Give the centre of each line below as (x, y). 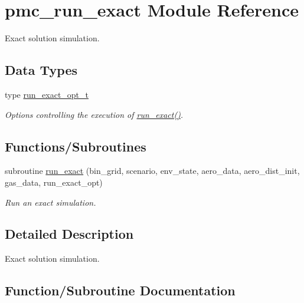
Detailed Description (69, 234)
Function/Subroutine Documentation (120, 290)
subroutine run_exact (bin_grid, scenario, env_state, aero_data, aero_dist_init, (152, 171)
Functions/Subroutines (76, 146)
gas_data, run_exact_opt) (54, 182)
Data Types (41, 70)
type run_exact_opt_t (47, 94)
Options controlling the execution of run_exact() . (94, 114)
